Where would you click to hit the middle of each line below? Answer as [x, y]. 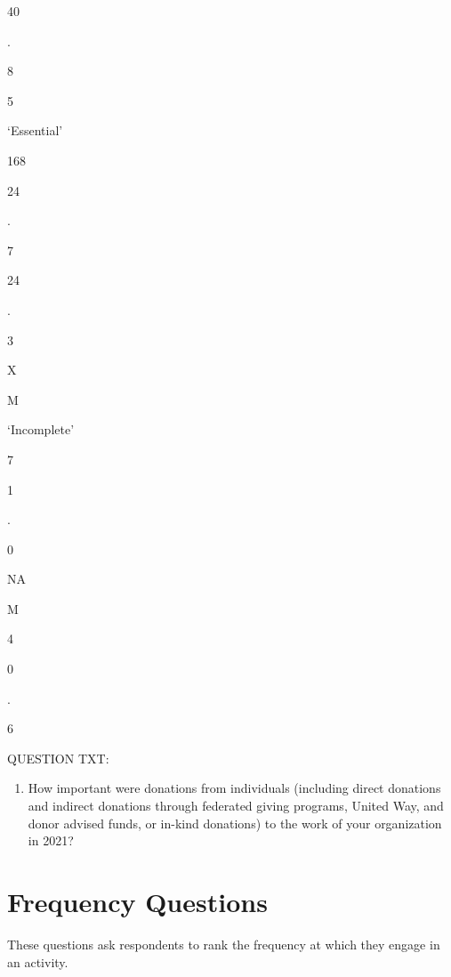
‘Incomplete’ [41, 429]
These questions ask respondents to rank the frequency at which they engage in [224, 944]
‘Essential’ [35, 130]
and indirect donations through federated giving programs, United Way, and [236, 806]
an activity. [38, 961]
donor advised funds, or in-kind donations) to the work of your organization [235, 823]
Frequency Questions [137, 901]
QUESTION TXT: [58, 758]
